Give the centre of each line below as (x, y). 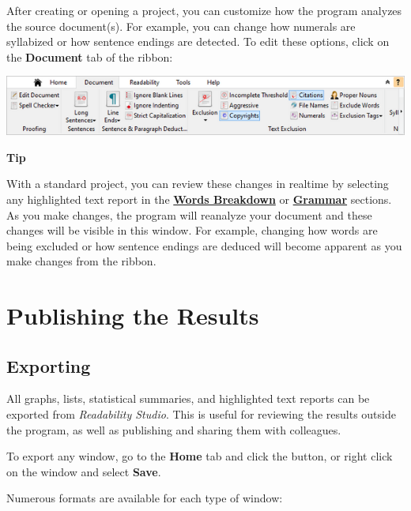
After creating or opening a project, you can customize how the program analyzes (204, 10)
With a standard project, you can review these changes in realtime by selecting (198, 184)
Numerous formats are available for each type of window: (145, 498)
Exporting (49, 365)
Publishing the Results (133, 316)
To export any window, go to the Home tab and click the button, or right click (200, 456)
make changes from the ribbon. (81, 261)
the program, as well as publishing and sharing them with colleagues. (174, 429)
